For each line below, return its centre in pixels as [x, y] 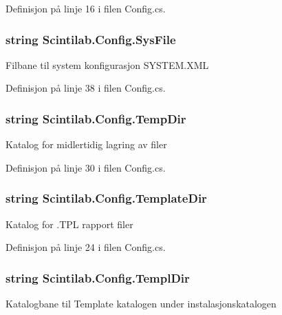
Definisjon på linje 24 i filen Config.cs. [86, 247]
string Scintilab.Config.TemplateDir [106, 198]
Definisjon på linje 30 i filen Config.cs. [86, 167]
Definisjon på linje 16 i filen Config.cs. [86, 8]
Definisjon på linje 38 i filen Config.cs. [86, 88]
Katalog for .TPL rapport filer [69, 224]
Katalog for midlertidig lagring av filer [86, 144]
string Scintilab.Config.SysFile [91, 39]
